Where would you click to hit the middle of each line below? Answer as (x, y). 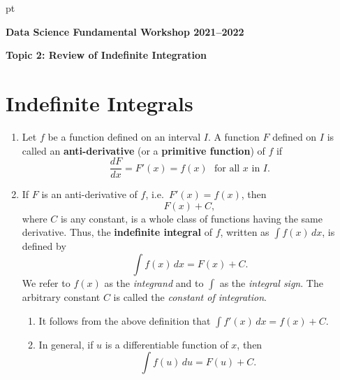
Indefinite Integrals (99, 103)
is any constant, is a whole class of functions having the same (191, 218)
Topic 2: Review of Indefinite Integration (106, 55)
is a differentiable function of (167, 344)
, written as (245, 232)
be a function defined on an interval (124, 136)
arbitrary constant (61, 296)
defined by (44, 246)
